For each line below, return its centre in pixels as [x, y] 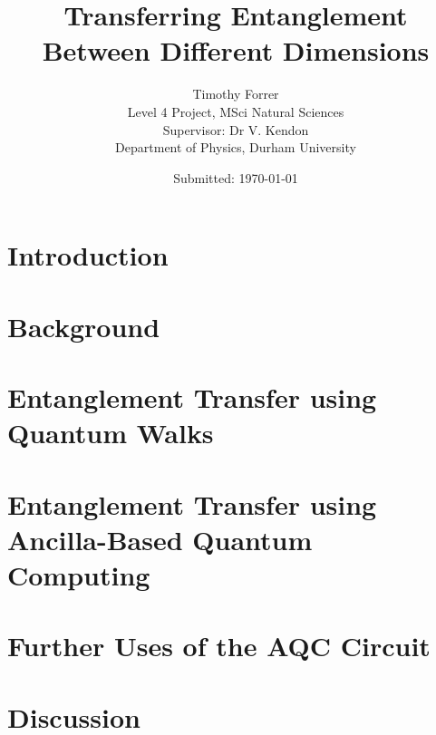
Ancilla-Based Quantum [160, 539]
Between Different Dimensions [236, 50]
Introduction [88, 255]
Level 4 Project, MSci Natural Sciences [236, 111]
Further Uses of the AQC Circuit [219, 646]
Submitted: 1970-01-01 [236, 177]
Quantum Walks [111, 433]
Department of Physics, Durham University [236, 147]
